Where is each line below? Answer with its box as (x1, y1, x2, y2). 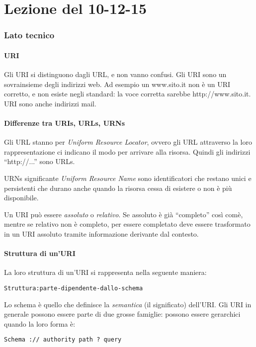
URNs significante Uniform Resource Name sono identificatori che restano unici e (4, 173, 252, 183)
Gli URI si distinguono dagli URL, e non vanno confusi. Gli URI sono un (4, 69, 227, 80)
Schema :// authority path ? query (4, 336, 122, 344)
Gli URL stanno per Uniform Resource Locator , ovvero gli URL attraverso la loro (4, 137, 252, 147)
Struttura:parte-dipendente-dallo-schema (4, 284, 143, 292)
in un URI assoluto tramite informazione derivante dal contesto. (4, 228, 199, 239)
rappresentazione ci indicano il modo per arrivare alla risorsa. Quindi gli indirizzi (4, 146, 251, 157)
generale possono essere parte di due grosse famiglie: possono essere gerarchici (4, 309, 241, 319)
